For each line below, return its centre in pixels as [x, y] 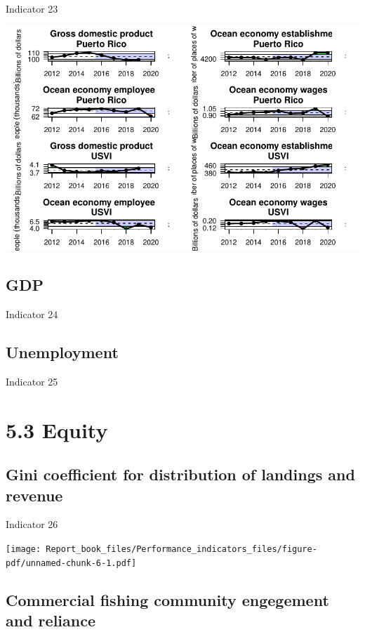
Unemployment [62, 352]
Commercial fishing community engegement [167, 599]
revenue [34, 495]
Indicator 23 [32, 8]
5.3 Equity [57, 429]
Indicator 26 [32, 524]
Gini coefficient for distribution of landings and [180, 474]
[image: [24, 549]
